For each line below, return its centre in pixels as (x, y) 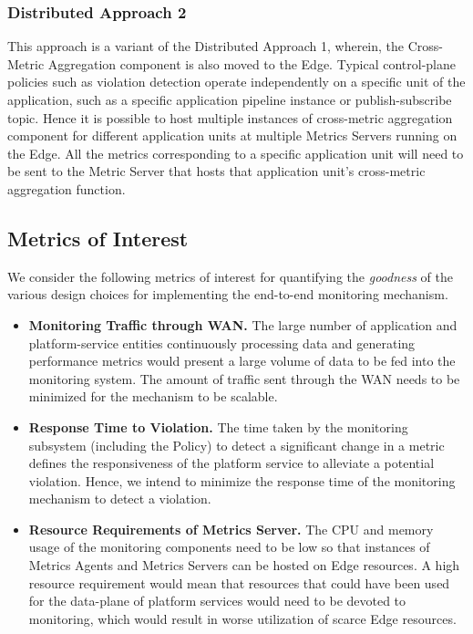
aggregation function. (67, 188)
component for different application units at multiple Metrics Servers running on (232, 135)
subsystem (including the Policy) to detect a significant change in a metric (236, 445)
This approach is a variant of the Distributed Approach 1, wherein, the (206, 46)
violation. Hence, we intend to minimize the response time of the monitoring (242, 480)
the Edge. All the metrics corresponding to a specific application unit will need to (236, 153)
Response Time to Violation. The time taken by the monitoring (218, 426)
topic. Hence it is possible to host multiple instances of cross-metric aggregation (230, 117)
